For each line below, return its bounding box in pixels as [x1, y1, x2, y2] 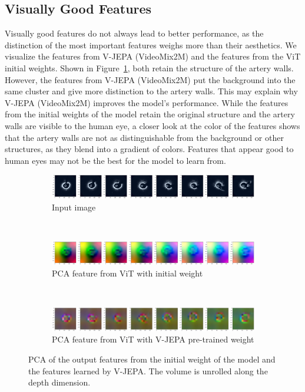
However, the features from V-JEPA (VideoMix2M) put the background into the [5, 73, 296, 85]
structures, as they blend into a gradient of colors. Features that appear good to [5, 143, 294, 155]
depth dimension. [28, 376, 91, 388]
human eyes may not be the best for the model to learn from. [5, 154, 226, 166]
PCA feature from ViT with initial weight [52, 266, 203, 279]
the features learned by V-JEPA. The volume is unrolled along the [28, 364, 268, 377]
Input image [52, 200, 96, 213]
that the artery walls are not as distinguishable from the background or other [5, 131, 284, 143]
